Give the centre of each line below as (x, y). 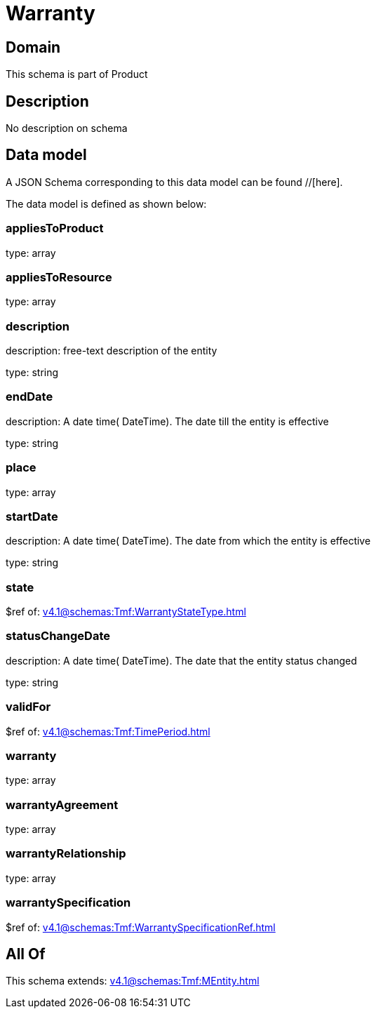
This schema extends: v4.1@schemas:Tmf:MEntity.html (133, 981)
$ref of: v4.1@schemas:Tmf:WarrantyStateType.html (126, 612)
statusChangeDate (58, 636)
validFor (28, 707)
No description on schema (67, 128)
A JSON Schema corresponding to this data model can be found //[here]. (174, 182)
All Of (26, 954)
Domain (33, 47)
